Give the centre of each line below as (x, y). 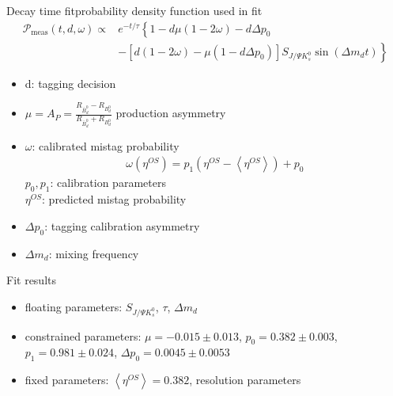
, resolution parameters (245, 380)
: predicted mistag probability (114, 199)
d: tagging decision (70, 83)
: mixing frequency (94, 253)
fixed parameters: (67, 380)
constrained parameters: (83, 335)
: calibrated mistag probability (106, 145)
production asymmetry (171, 113)
